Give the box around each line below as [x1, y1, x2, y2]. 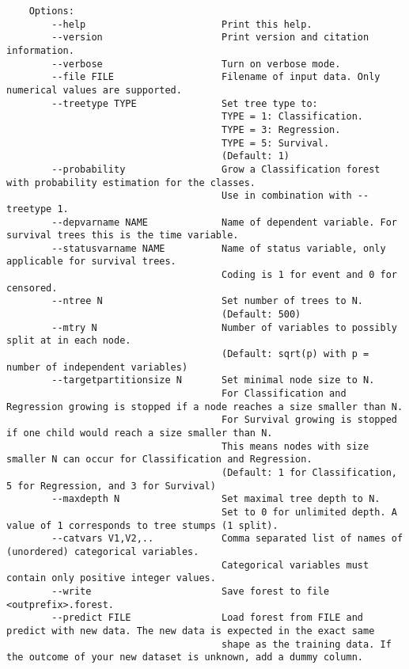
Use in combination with [222, 190, 352, 202]
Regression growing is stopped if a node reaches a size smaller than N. [6, 401, 403, 412]
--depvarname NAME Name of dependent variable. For [51, 216, 397, 228]
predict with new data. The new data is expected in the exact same [6, 625, 375, 637]
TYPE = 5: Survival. [222, 137, 330, 149]
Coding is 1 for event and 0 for [222, 269, 397, 281]
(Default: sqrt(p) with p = [222, 348, 369, 360]
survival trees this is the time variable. [6, 230, 239, 241]
